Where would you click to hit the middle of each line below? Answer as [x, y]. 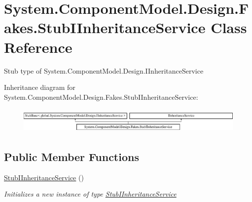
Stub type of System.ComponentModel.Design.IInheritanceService [104, 70]
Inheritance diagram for [40, 87]
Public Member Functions [72, 157]
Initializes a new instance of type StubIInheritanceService [90, 194]
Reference [38, 47]
